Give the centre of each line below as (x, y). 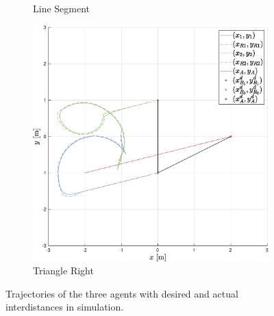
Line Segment (62, 8)
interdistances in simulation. (65, 307)
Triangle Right (63, 271)
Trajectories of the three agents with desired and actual (122, 293)
